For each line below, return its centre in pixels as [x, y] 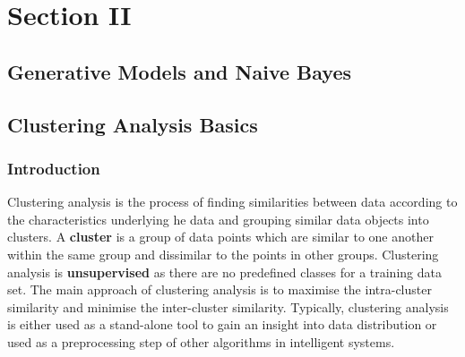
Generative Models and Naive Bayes [180, 71]
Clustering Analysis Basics [133, 124]
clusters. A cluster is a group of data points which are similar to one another [220, 237]
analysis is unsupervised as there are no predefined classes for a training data [224, 272]
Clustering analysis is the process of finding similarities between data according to [232, 202]
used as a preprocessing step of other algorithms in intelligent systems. [201, 341]
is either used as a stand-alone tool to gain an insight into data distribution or [222, 324]
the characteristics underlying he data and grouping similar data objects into [218, 219]
